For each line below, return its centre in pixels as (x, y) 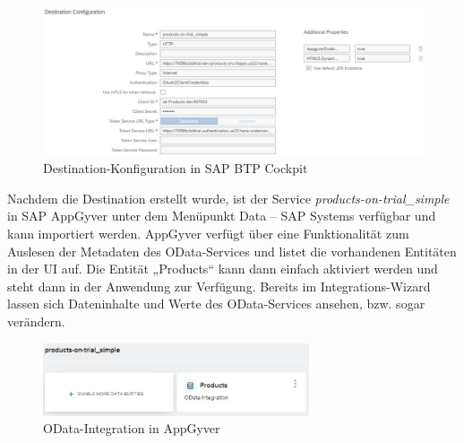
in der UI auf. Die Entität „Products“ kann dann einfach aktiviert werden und (223, 269)
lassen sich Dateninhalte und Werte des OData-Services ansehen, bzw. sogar (216, 304)
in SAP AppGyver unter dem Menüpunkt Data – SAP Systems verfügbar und (222, 216)
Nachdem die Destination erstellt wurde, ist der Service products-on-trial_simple (228, 198)
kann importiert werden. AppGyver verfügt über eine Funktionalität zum (208, 233)
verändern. (36, 321)
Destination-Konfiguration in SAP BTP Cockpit (176, 168)
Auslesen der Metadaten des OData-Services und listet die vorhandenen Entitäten (232, 251)
